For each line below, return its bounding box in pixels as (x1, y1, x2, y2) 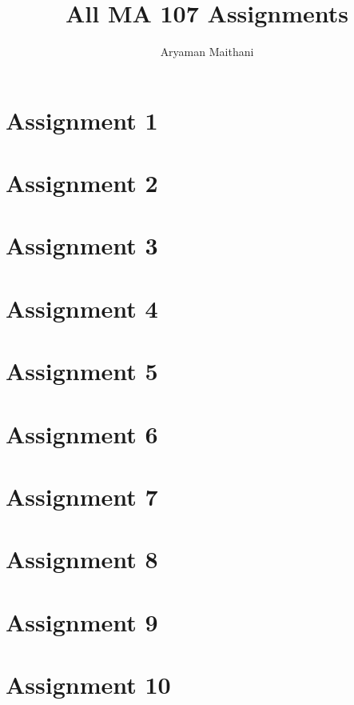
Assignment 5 (6, 355, 158, 387)
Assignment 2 (6, 166, 158, 199)
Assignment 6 (6, 417, 158, 450)
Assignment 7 (6, 479, 158, 512)
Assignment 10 (6, 668, 171, 701)
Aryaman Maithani (160, 43, 254, 60)
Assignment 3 (6, 229, 158, 262)
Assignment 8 (6, 543, 158, 575)
